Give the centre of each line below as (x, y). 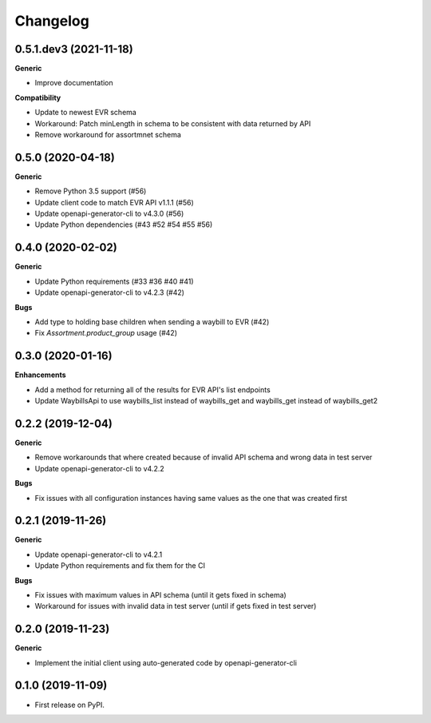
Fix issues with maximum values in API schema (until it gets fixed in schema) (160, 594)
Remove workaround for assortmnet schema (108, 135)
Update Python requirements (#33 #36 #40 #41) (115, 281)
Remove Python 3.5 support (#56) (91, 191)
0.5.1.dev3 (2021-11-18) (74, 49)
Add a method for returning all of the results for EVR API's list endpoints (152, 389)
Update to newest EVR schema (86, 113)
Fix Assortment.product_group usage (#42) (106, 333)
